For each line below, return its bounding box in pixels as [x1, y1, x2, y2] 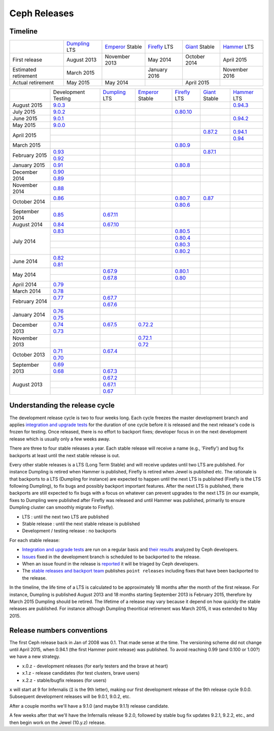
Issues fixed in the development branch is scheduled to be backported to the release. [22, 554, 201, 560]
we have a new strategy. [9, 653, 60, 660]
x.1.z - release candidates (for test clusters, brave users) [22, 670, 140, 676]
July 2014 [12, 238, 36, 245]
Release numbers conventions [9, 626, 108, 634]
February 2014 [12, 298, 48, 305]
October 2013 [12, 351, 45, 358]
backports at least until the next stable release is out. [9, 452, 120, 458]
